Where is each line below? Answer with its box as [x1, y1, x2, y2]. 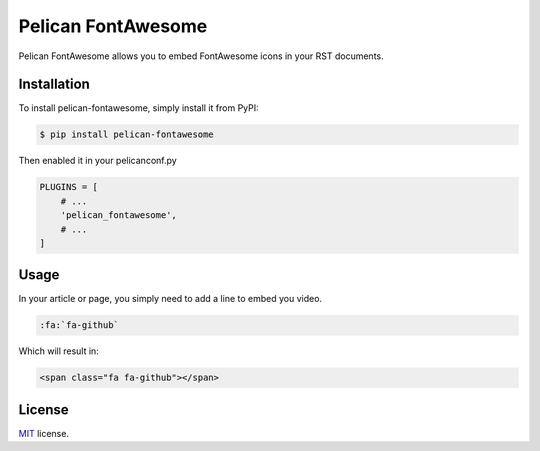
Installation [18, 76, 90, 93]
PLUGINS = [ [39, 181, 99, 193]
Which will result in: [18, 345, 99, 357]
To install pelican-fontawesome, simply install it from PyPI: [18, 102, 259, 114]
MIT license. [18, 427, 70, 439]
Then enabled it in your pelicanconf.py [18, 155, 177, 167]
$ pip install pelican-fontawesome [39, 129, 214, 140]
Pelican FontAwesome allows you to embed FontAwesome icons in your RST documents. [18, 50, 384, 62]
